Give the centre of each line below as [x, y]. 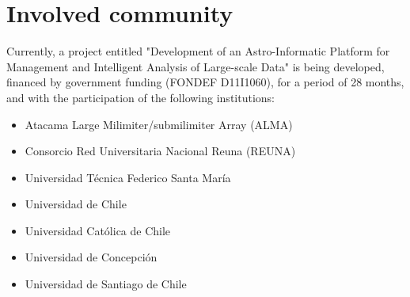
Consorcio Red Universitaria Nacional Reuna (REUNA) [160, 151]
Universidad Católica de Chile [98, 230]
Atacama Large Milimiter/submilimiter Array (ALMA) [159, 124]
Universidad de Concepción [91, 257]
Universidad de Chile [76, 204]
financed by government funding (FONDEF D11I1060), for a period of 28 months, [205, 82]
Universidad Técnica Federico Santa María [128, 177]
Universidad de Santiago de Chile [106, 284]
